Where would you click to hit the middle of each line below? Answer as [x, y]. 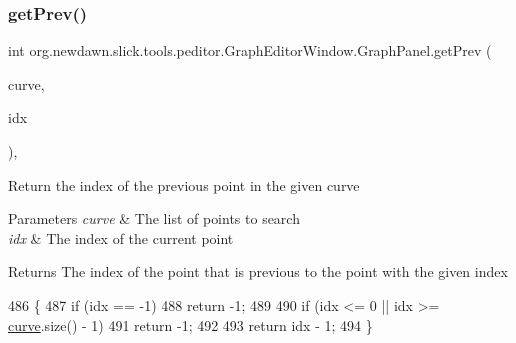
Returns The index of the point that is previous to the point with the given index [258, 271]
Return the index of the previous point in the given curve [184, 184]
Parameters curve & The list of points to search [154, 218]
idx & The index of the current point [121, 237]
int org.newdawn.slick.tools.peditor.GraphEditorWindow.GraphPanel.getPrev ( [250, 50]
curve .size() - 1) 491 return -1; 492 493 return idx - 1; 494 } [190, 324]
